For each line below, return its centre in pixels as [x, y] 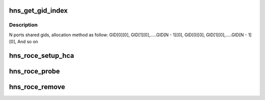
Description [23, 25]
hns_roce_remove [37, 87]
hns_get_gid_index [39, 11]
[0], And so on [24, 42]
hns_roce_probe [35, 71]
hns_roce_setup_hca [42, 56]
